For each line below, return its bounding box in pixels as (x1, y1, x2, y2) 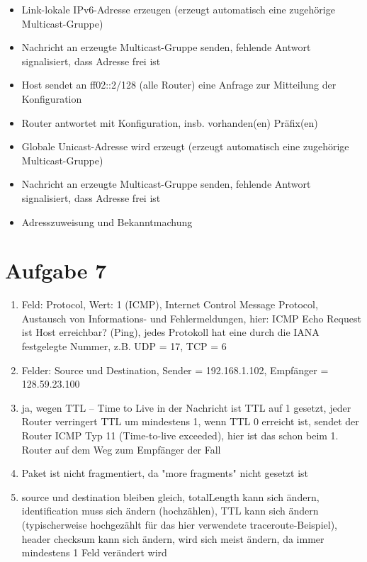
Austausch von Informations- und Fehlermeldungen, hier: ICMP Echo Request (21, 310, 361, 325)
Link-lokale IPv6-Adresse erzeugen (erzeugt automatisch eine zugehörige (21, 2, 335, 16)
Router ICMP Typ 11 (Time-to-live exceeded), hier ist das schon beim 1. (21, 428, 339, 442)
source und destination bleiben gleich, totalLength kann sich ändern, (21, 489, 320, 504)
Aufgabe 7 (5, 256, 107, 285)
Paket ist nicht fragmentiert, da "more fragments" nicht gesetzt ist (21, 466, 309, 480)
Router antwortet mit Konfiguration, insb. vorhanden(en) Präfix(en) (21, 115, 318, 130)
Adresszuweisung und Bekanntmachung (21, 214, 193, 229)
